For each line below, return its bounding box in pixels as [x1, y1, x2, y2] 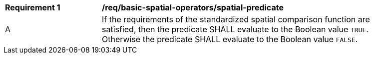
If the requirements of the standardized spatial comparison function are [102, 14, 370, 24]
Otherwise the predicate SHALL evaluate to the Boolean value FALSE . [102, 34, 358, 44]
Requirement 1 [5, 2, 60, 12]
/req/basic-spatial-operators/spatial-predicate [102, 2, 284, 12]
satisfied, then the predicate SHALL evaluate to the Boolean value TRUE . [102, 24, 369, 34]
